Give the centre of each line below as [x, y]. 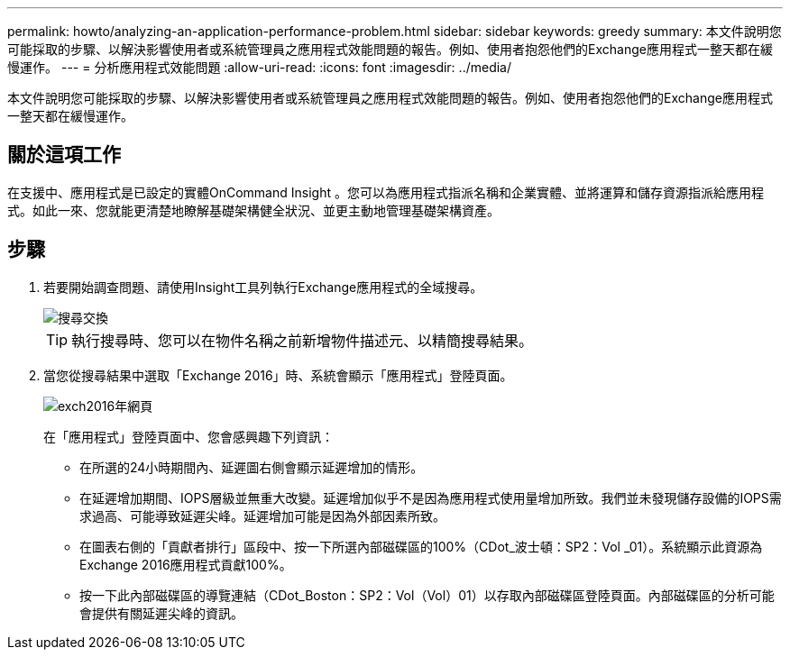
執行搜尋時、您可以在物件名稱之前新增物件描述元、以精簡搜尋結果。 [303, 340]
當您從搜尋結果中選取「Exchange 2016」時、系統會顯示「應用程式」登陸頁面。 [278, 375]
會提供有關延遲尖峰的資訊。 [161, 613]
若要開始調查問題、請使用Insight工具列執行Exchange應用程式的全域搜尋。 [263, 287]
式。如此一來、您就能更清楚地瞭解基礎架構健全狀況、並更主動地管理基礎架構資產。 [253, 210]
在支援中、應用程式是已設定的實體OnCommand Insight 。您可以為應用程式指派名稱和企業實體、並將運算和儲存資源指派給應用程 [386, 192]
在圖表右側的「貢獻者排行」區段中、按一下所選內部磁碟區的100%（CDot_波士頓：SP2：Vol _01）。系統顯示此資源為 [421, 546]
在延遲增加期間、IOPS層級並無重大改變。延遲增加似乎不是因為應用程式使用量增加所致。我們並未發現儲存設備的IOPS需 [431, 497]
